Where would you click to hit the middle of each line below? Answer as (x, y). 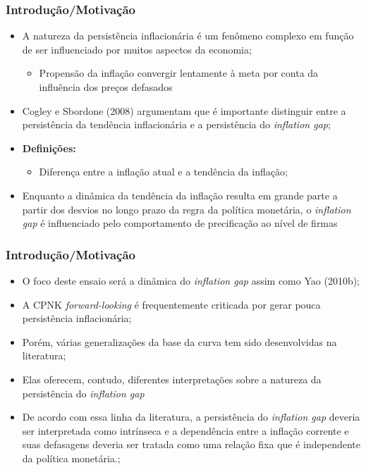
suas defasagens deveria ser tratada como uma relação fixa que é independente (191, 444)
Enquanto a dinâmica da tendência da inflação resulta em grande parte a (180, 195)
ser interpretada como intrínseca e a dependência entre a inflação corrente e (185, 430)
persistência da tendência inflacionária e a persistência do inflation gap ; (176, 124)
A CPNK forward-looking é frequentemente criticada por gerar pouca (171, 304)
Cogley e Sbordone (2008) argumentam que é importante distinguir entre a (184, 110)
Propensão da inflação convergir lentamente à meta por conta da (179, 73)
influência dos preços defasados (106, 87)
